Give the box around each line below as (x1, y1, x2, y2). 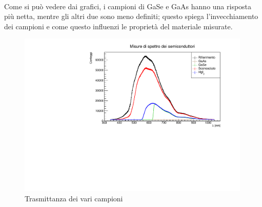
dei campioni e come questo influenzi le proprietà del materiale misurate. (4, 21, 233, 31)
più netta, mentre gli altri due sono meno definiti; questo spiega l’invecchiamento (4, 11, 258, 22)
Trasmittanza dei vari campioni (25, 193, 123, 203)
